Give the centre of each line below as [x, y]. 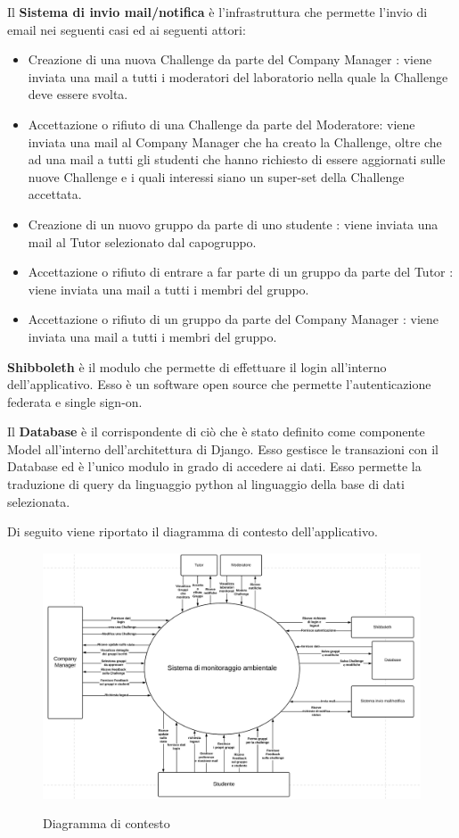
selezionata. [39, 501]
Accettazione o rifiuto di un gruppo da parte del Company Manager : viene [234, 319]
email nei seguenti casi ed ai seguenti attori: [127, 29]
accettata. [55, 194]
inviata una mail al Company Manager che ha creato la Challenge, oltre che [235, 141]
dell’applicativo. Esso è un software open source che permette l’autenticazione [219, 384]
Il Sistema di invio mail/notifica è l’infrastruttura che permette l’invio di [217, 12]
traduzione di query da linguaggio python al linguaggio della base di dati [206, 484]
